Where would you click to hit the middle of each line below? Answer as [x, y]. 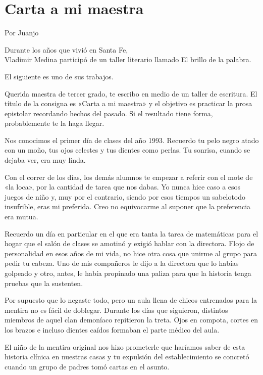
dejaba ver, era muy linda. [45, 160]
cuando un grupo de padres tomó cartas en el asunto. [87, 366]
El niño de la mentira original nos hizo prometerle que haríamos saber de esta [125, 346]
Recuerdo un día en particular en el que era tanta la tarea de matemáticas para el [131, 233]
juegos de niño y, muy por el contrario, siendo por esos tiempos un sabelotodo [125, 196]
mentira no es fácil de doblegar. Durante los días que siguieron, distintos [116, 310]
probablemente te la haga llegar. [55, 123]
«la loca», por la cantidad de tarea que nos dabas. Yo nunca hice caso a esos [123, 187]
